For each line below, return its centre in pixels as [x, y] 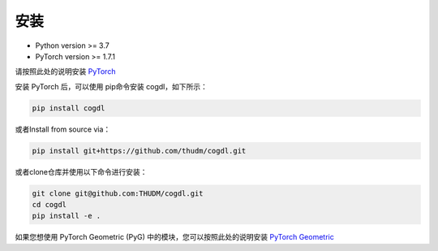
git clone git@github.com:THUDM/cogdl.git [118, 193]
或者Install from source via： [63, 129]
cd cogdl [49, 205]
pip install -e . [67, 216]
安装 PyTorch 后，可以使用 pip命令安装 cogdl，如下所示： [112, 86]
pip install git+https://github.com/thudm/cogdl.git [139, 151]
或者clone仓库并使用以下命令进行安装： [81, 171]
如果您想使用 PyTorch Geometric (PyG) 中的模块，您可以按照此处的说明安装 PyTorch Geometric [174, 237]
